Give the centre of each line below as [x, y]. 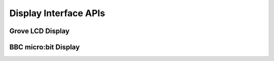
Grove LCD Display [39, 31]
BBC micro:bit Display [45, 47]
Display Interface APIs [57, 13]
